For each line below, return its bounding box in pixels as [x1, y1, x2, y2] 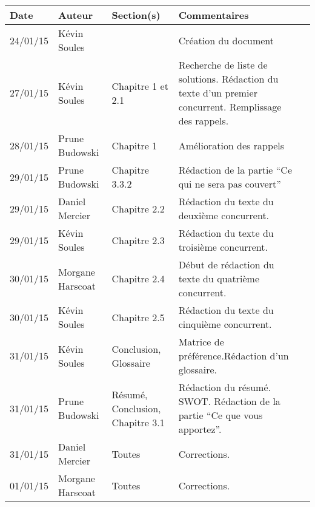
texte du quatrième [178, 271, 260, 285]
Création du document [178, 33, 274, 47]
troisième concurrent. [178, 240, 268, 254]
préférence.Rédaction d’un [178, 349, 289, 362]
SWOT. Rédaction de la [178, 394, 280, 408]
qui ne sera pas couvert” [178, 177, 281, 191]
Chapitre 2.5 [111, 310, 165, 324]
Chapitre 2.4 [111, 271, 165, 285]
